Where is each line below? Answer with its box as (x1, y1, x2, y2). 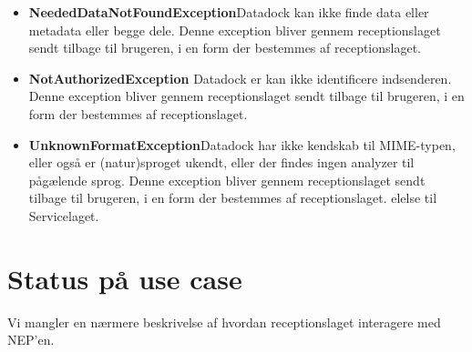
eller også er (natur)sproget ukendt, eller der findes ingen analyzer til (28, 153, 415, 172)
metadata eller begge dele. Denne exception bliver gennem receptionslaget (28, 20, 441, 39)
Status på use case (7, 259, 242, 297)
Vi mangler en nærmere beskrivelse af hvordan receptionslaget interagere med (7, 312, 441, 331)
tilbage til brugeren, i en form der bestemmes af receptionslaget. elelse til (28, 188, 437, 207)
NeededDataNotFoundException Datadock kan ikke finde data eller (28, 3, 429, 21)
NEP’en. (7, 330, 55, 349)
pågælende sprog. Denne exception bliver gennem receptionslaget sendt (28, 170, 426, 189)
